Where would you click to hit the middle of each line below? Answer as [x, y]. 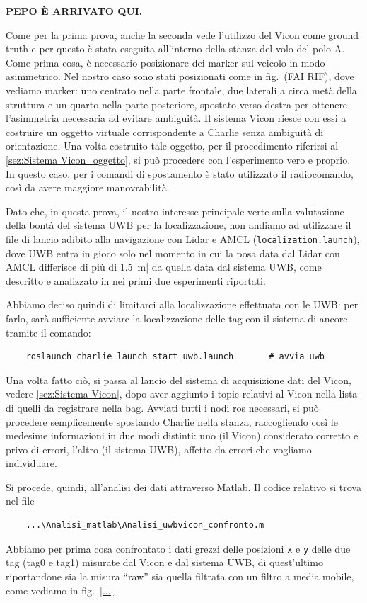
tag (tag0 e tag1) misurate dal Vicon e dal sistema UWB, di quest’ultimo [164, 562]
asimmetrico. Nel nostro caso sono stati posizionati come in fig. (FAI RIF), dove [180, 76]
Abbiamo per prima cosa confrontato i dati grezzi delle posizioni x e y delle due [178, 548]
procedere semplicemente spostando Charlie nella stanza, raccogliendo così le [172, 421]
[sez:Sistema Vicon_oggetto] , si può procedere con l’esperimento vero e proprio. [178, 159]
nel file [20, 501]
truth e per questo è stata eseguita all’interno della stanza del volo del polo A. [175, 49]
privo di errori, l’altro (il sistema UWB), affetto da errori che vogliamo [159, 449]
